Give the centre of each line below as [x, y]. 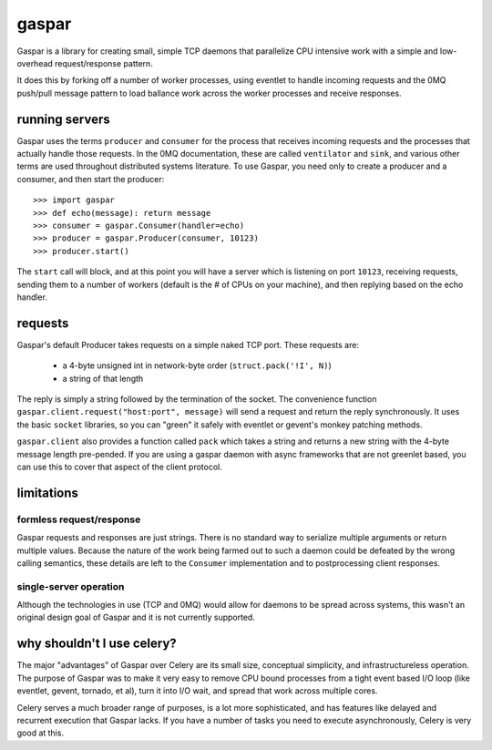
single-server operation [71, 586]
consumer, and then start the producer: [91, 179]
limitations [48, 493]
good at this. [40, 733]
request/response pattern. [104, 63]
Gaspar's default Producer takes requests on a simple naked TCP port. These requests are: [188, 344]
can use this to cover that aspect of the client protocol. [120, 467]
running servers [63, 119]
